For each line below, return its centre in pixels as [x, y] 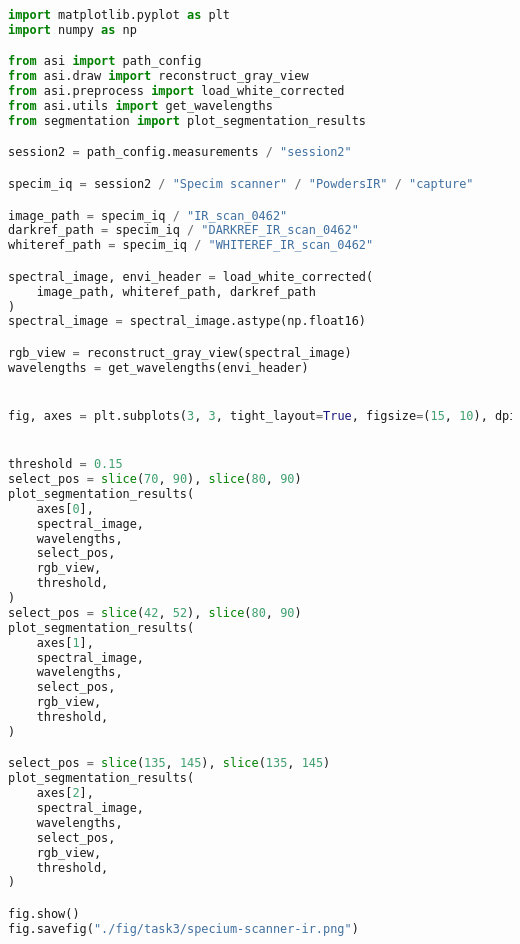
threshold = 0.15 [65, 464]
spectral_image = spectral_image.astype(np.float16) [187, 321]
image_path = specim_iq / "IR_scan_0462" [148, 215]
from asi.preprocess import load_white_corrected [176, 91]
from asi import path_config [105, 61]
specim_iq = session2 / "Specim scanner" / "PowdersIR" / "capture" [241, 183]
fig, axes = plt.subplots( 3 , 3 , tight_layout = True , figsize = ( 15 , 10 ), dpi [262, 416]
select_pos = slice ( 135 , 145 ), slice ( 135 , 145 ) [169, 763]
